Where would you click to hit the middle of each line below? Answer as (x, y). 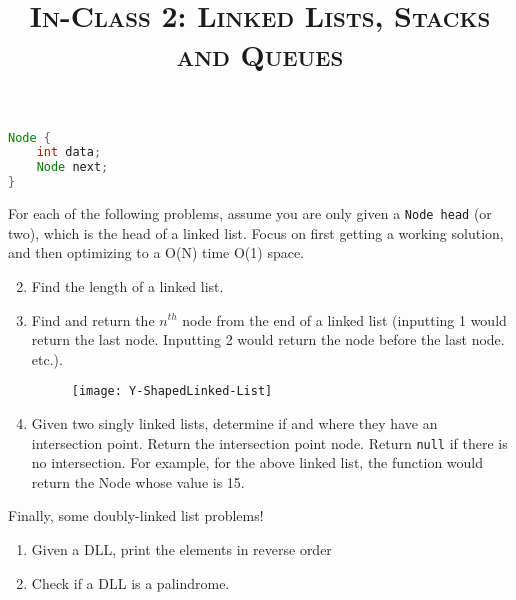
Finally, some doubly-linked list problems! (136, 515)
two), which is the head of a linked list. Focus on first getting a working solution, (256, 232)
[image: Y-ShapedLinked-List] (172, 391)
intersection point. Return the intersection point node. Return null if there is (269, 442)
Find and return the (93, 319)
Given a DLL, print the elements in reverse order (181, 548)
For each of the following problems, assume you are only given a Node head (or (250, 213)
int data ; (69, 152)
